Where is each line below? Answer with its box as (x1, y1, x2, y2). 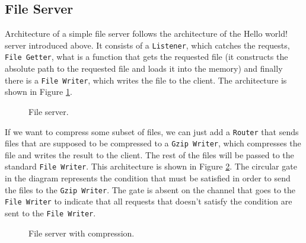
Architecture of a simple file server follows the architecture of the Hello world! (5, 27, 288, 40)
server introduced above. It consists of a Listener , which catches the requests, (5, 39, 290, 51)
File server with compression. (28, 226, 135, 239)
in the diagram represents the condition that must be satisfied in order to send (5, 172, 291, 184)
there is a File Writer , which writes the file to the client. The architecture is (5, 73, 287, 86)
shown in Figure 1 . (5, 85, 72, 98)
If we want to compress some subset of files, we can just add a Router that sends (5, 125, 299, 138)
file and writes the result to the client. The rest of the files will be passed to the (5, 148, 294, 161)
